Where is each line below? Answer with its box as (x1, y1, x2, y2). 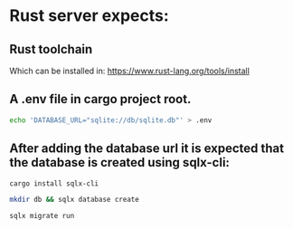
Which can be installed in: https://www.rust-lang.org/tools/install (9, 65, 250, 76)
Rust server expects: (9, 5, 169, 26)
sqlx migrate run (9, 212, 75, 221)
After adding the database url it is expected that (9, 141, 285, 157)
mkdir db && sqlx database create (9, 196, 140, 205)
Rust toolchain (9, 42, 93, 57)
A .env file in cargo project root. (9, 91, 192, 107)
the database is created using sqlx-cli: (9, 155, 231, 170)
